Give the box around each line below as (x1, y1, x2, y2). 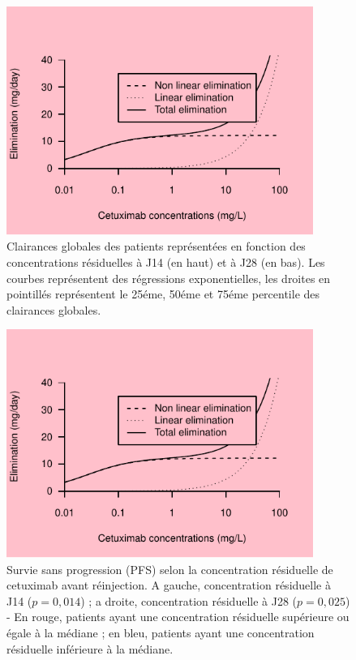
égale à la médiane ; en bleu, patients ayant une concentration (6, 624, 315, 641)
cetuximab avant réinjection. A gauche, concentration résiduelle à (6, 576, 331, 594)
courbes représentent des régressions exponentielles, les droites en (6, 269, 331, 286)
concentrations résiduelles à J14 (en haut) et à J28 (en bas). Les (6, 253, 325, 270)
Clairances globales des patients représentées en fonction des (6, 238, 306, 255)
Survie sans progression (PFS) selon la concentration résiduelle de (6, 560, 333, 577)
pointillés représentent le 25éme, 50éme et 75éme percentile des (6, 285, 320, 302)
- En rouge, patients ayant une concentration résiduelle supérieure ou (6, 608, 350, 625)
